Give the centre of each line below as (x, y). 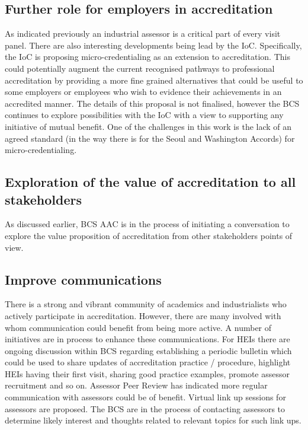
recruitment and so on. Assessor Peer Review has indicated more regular (136, 385)
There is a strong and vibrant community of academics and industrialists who (146, 304)
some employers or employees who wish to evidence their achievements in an (143, 92)
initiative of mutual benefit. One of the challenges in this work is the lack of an (148, 126)
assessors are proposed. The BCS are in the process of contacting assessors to (145, 408)
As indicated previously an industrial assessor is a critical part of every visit (143, 34)
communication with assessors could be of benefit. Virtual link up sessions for (145, 397)
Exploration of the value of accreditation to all (150, 182)
